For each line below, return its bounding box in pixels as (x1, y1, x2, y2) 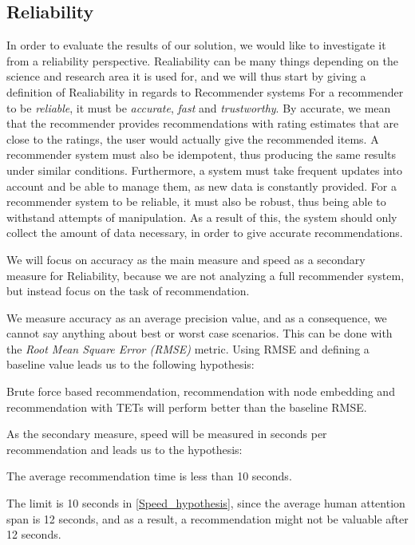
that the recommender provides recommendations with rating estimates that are (6, 115, 399, 132)
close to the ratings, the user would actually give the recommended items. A (6, 130, 379, 147)
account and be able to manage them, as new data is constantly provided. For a (6, 177, 397, 194)
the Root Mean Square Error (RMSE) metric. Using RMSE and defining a (6, 340, 370, 357)
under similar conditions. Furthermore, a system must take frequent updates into (6, 161, 402, 178)
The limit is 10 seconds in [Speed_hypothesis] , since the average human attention (6, 495, 405, 511)
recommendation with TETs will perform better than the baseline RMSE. (6, 398, 367, 415)
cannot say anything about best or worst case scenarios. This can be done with (6, 325, 393, 342)
